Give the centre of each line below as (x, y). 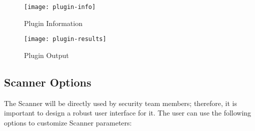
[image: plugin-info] (60, 7)
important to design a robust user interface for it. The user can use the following (128, 113)
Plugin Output (46, 55)
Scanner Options (48, 82)
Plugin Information (53, 23)
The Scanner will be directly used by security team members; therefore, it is (121, 103)
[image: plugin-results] (65, 39)
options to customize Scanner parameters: (68, 122)
